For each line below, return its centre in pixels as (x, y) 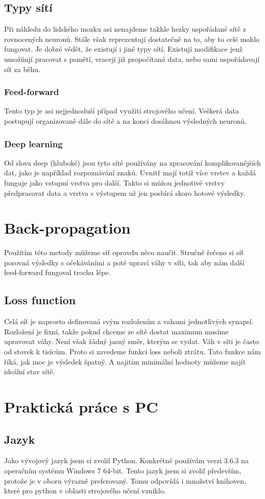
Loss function (40, 300)
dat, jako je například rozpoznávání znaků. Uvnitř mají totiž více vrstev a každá (130, 173)
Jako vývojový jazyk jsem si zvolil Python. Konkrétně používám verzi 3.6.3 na (126, 460)
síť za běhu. (22, 69)
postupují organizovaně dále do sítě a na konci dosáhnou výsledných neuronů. (125, 120)
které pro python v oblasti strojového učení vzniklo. (85, 491)
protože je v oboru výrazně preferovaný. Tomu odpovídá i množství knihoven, (125, 480)
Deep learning (33, 143)
